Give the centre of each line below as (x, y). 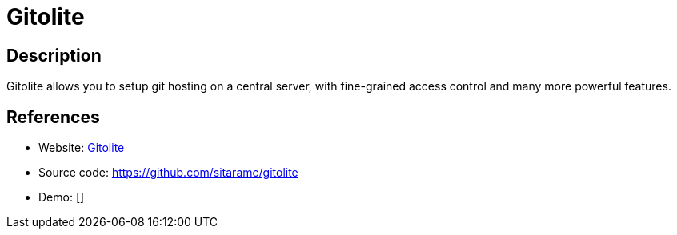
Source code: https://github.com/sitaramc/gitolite (168, 173)
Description (54, 55)
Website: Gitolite (82, 148)
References (53, 117)
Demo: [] (62, 197)
